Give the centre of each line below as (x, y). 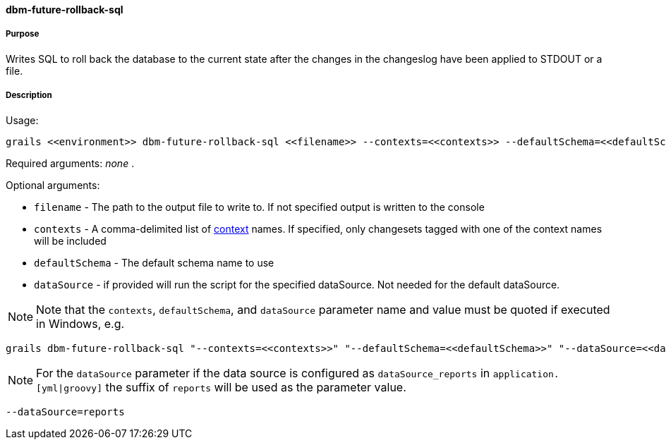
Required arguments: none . (70, 163)
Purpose (23, 34)
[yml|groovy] (69, 388)
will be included (70, 240)
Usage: (22, 120)
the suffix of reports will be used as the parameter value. (256, 387)
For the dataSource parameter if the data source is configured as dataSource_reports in (263, 373)
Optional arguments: (53, 185)
